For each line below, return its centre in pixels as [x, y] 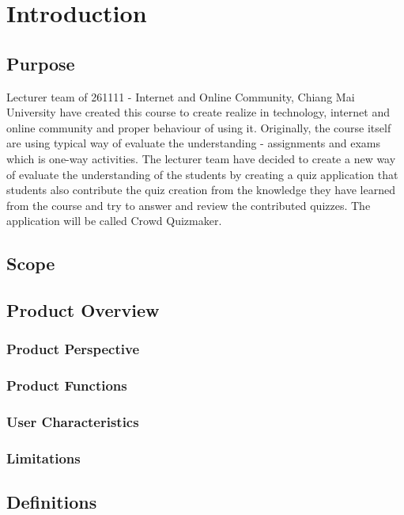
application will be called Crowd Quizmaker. [114, 221]
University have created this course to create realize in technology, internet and [198, 112]
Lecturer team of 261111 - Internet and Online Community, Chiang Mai [181, 96]
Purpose [41, 63]
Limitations [43, 458]
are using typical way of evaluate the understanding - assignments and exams [194, 143]
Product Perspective [73, 349]
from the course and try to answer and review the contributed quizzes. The [189, 205]
